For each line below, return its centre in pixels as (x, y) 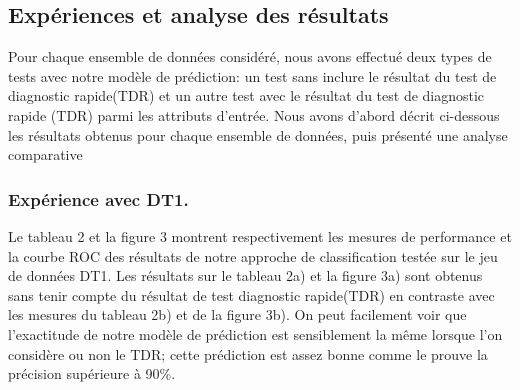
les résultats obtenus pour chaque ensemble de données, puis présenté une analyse (258, 134)
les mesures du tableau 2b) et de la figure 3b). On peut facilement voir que (237, 314)
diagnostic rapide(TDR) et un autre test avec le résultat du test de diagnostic (246, 95)
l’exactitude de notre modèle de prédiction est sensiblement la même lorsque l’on (255, 333)
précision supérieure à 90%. (92, 373)
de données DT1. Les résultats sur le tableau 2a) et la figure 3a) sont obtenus (245, 275)
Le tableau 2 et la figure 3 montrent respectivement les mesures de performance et (260, 235)
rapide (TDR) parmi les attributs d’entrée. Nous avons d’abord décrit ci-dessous (254, 114)
